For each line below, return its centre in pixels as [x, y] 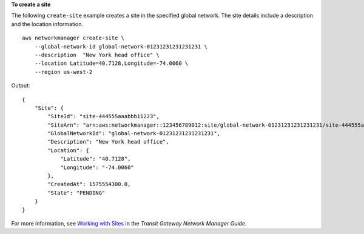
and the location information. [47, 24]
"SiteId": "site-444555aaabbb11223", [104, 116]
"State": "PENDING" [76, 193]
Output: [21, 85]
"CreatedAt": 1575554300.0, [89, 184]
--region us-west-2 [63, 72]
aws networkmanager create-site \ [73, 38]
